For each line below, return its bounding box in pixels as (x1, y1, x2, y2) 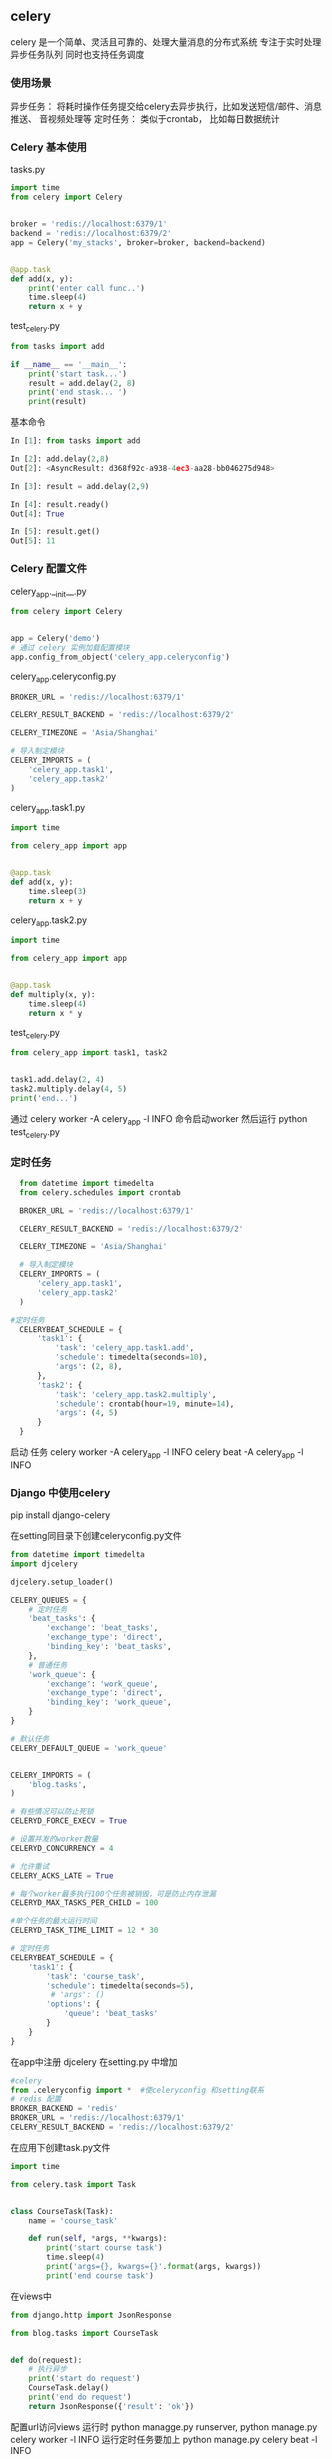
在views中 (10, 2290, 53, 2302)
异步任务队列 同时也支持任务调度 (10, 48, 145, 60)
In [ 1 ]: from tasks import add (10, 436, 141, 446)
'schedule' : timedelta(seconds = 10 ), (54, 1352, 208, 1363)
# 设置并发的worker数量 (10, 1834, 99, 1844)
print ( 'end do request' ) (28, 2392, 132, 2403)
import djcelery (10, 1559, 78, 1569)
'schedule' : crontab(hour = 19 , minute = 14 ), (54, 1399, 235, 1409)
